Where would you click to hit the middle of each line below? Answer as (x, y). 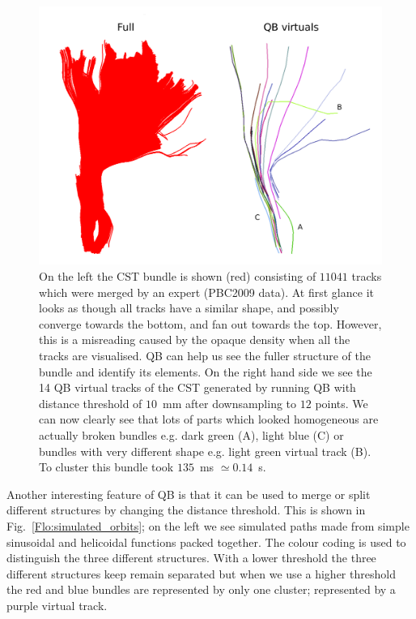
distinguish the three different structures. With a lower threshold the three (191, 558)
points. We (342, 403)
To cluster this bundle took (106, 467)
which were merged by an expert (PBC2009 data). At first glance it (206, 292)
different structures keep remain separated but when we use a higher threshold (201, 573)
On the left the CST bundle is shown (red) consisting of (178, 276)
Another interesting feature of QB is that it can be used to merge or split (189, 494)
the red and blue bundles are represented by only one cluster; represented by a (201, 589)
